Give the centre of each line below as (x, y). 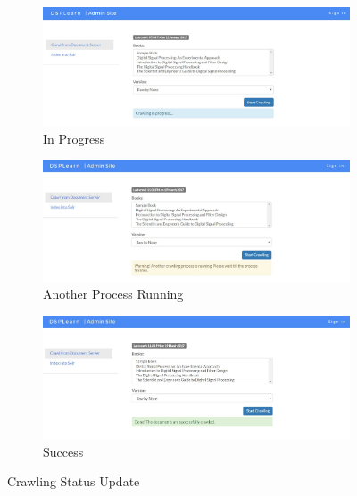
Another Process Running (113, 294)
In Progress (74, 138)
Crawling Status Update (74, 481)
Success (63, 451)
